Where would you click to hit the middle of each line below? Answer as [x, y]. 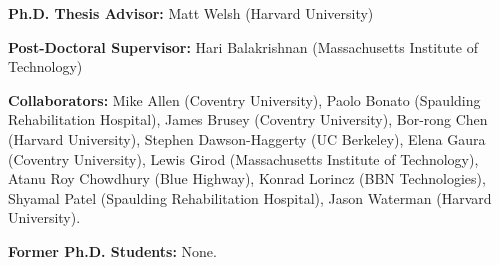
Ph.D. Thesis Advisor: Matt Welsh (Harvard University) [191, 13]
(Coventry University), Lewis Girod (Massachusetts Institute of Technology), [243, 158]
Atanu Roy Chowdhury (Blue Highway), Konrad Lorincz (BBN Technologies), [247, 178]
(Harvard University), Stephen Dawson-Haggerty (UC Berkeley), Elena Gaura [247, 138]
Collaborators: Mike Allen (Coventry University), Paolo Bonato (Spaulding [244, 99]
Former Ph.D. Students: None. [112, 250]
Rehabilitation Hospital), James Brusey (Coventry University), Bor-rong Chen [248, 119]
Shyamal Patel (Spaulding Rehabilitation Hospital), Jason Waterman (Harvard [250, 197]
